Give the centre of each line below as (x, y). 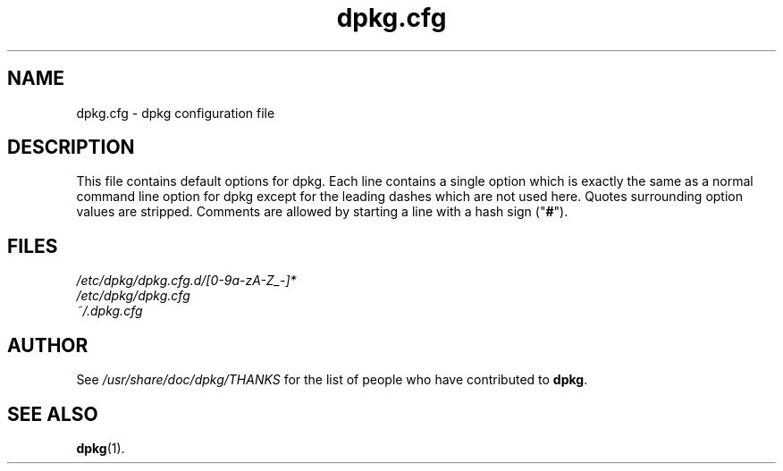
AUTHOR (48, 345)
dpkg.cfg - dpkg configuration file (176, 113)
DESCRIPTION (71, 147)
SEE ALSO (53, 414)
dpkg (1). (101, 448)
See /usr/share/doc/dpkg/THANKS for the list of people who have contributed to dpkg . (332, 380)
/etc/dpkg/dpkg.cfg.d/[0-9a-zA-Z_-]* (186, 281)
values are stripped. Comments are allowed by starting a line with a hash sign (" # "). (322, 212)
